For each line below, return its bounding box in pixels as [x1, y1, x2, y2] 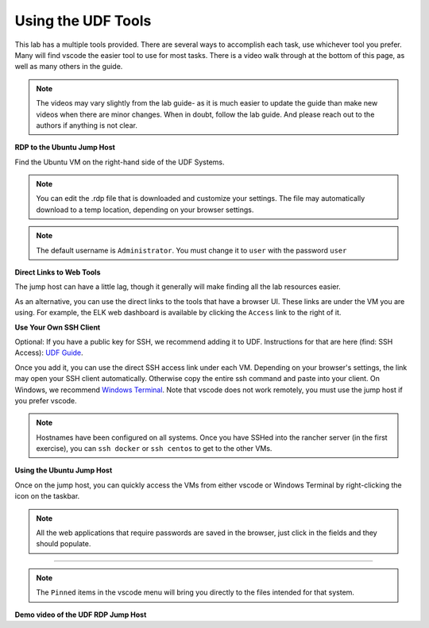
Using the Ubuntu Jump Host [14, 465, 113, 476]
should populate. [36, 539, 91, 549]
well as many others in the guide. [14, 62, 123, 71]
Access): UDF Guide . [14, 348, 83, 357]
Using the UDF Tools [14, 12, 152, 29]
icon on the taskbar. [14, 491, 80, 501]
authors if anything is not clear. [36, 120, 138, 130]
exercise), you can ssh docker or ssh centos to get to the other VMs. [36, 444, 272, 453]
